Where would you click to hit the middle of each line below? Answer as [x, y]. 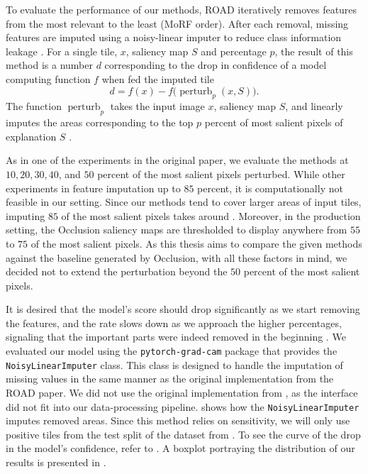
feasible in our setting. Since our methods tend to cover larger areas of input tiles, [184, 202]
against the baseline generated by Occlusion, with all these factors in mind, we [177, 257]
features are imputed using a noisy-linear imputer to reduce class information [174, 37]
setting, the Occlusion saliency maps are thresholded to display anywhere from [177, 230]
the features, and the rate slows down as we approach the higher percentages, [174, 323]
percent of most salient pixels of [274, 122]
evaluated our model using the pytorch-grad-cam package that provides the [172, 351]
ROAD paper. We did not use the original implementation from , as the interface [182, 392]
